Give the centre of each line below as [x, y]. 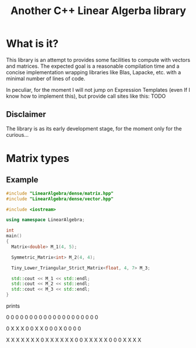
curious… [18, 135]
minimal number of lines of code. [46, 78]
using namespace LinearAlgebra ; [45, 220]
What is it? [32, 44]
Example [22, 180]
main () [14, 236]
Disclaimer [26, 114]
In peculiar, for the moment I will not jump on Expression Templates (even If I [98, 89]
